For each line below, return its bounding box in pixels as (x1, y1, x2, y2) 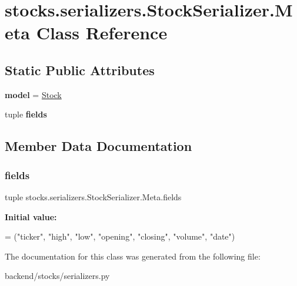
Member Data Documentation (5, 137, 192, 155)
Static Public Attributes (5, 60, 155, 79)
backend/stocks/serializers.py (5, 270, 110, 282)
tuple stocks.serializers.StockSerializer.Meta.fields (5, 190, 182, 203)
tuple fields (5, 108, 47, 120)
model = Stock (5, 88, 62, 100)
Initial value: (5, 210, 57, 223)
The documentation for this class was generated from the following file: (5, 250, 261, 262)
